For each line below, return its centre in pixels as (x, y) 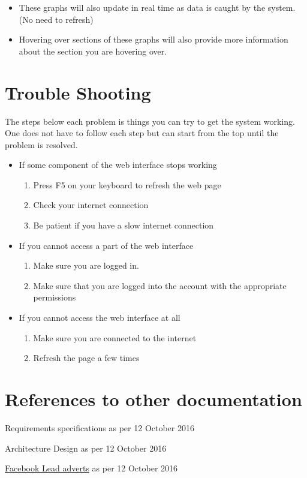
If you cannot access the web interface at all (100, 318)
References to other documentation (153, 399)
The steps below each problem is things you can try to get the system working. (150, 121)
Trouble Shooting (78, 92)
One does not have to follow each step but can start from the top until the (142, 133)
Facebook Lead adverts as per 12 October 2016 (91, 468)
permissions (55, 297)
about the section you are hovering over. (93, 51)
